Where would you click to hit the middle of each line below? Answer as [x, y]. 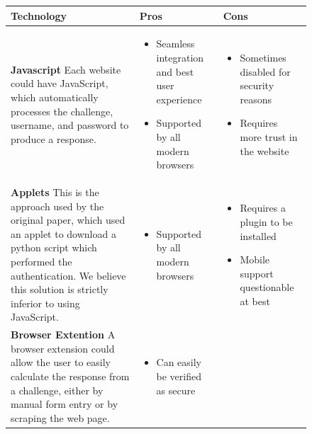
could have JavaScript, [60, 83]
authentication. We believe [68, 275]
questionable [267, 287]
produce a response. [54, 138]
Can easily [179, 362]
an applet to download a [63, 233]
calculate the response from [70, 376]
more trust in [269, 136]
